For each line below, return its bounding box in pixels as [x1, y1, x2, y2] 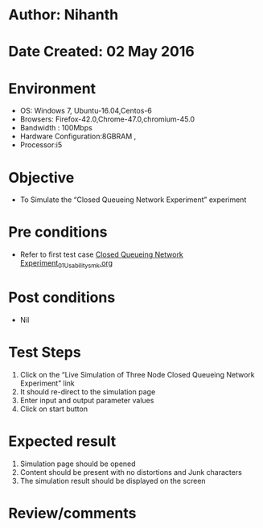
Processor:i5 [19, 140, 63, 150]
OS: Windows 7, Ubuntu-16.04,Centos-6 [19, 106, 153, 116]
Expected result [8, 432, 117, 451]
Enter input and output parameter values [19, 395, 154, 405]
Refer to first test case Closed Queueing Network [19, 250, 183, 259]
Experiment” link [19, 378, 75, 388]
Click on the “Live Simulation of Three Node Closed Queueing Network [19, 369, 255, 379]
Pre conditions [8, 223, 108, 241]
